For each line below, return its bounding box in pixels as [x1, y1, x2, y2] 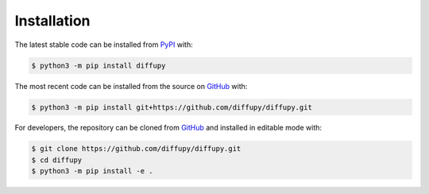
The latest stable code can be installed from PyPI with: [14, 40, 194, 49]
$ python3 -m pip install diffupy [31, 60, 166, 70]
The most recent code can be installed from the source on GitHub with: [14, 81, 248, 91]
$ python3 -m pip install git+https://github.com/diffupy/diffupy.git [31, 103, 313, 111]
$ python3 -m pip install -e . [31, 167, 154, 176]
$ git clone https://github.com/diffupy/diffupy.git [31, 144, 242, 153]
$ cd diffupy [31, 155, 83, 165]
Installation [14, 12, 91, 29]
